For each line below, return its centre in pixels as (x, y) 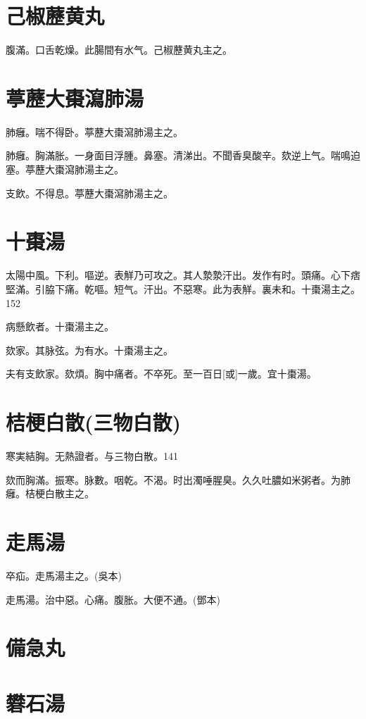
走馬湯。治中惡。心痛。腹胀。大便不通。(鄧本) (113, 599)
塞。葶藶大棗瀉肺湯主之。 (65, 169)
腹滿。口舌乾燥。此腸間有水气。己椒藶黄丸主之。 (119, 50)
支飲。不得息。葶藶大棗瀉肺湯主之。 (89, 193)
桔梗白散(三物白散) (94, 422)
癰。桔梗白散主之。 (50, 493)
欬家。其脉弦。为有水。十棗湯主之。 (89, 350)
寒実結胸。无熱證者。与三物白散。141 (92, 456)
